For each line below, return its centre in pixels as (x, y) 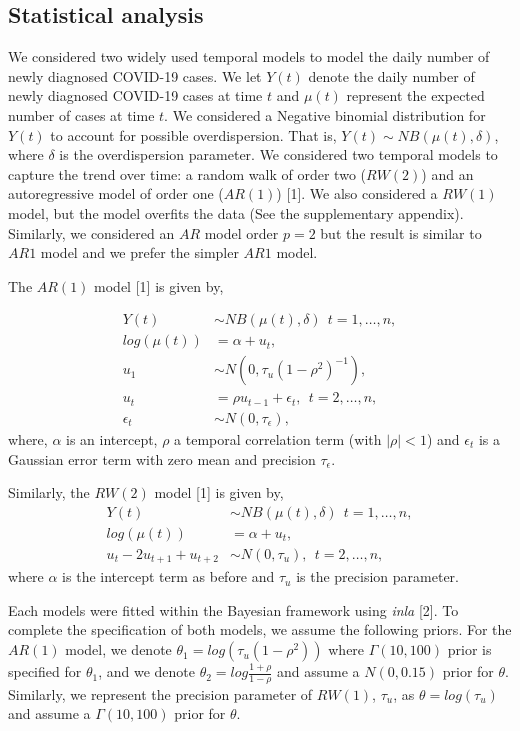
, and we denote (146, 671)
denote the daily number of (391, 75)
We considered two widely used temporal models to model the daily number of (249, 56)
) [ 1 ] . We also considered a (357, 193)
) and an (447, 173)
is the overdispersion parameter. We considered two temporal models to (278, 154)
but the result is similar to (401, 232)
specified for (45, 671)
